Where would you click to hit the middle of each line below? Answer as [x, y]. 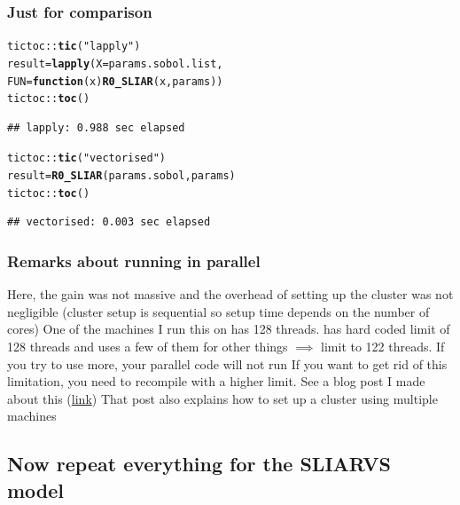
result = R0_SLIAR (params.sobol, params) [121, 176]
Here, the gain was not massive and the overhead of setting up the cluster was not [230, 294]
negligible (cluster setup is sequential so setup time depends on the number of [218, 311]
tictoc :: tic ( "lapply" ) [74, 47]
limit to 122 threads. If [383, 346]
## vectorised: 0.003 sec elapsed [109, 222]
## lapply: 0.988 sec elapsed [96, 127]
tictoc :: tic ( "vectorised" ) [87, 158]
